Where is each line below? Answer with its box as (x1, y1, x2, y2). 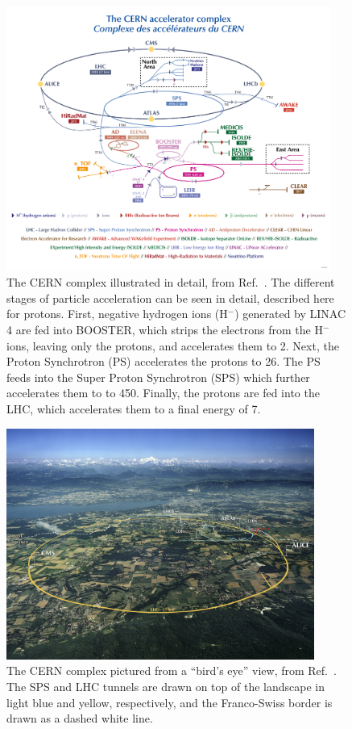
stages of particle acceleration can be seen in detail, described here (6, 289, 334, 306)
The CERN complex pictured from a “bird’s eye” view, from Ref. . (6, 662, 337, 679)
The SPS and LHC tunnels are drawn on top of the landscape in (6, 677, 325, 694)
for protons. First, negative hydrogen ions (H (6, 305, 228, 322)
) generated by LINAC (234, 305, 346, 322)
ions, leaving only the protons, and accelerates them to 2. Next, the (6, 337, 339, 354)
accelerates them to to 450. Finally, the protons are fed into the (6, 384, 320, 401)
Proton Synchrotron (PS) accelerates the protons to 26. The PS (6, 353, 321, 370)
